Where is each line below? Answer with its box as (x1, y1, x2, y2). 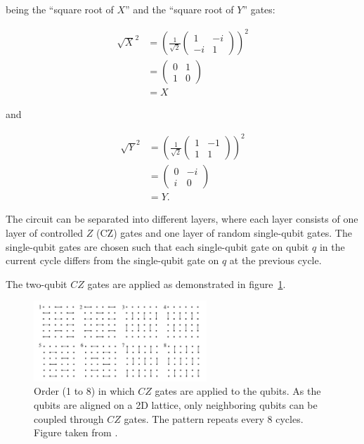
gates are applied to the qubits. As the (155, 384, 321, 398)
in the (319, 239, 345, 254)
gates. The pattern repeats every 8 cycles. (124, 411, 304, 426)
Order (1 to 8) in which (34, 384, 135, 398)
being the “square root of (6, 2, 114, 16)
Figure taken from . (34, 425, 118, 440)
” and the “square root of (125, 2, 234, 16)
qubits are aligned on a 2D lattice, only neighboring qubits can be (34, 398, 318, 412)
